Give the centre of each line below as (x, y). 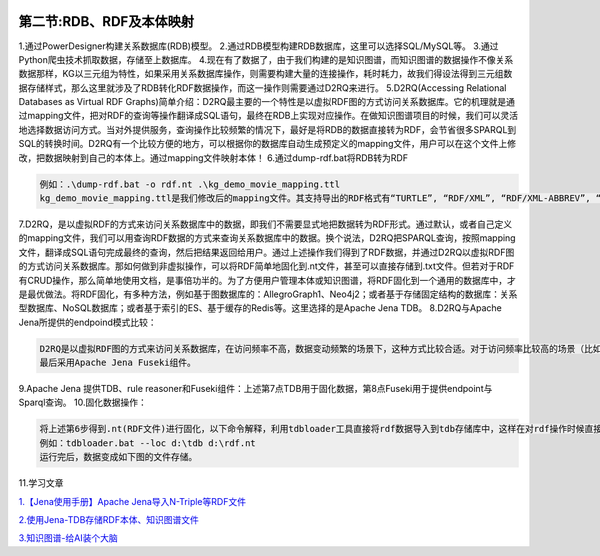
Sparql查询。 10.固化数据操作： (82, 402)
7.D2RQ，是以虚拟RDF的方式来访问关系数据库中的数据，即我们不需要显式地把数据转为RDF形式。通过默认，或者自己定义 (265, 224)
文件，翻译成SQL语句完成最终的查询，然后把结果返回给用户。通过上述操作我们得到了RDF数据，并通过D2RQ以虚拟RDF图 (266, 252)
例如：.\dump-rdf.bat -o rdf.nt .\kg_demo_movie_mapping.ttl (189, 184)
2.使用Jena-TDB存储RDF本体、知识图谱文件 (108, 520)
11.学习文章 (41, 483)
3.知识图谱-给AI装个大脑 (68, 538)
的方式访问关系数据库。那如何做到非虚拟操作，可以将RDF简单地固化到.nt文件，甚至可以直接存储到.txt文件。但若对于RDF (266, 266)
